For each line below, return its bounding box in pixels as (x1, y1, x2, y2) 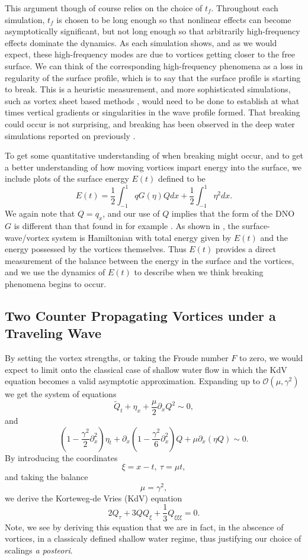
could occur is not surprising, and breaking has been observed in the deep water (5, 117, 295, 130)
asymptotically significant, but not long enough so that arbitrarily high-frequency (5, 25, 300, 37)
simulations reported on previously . (5, 129, 136, 141)
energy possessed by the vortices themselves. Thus (5, 243, 187, 255)
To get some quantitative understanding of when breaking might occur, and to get (5, 149, 303, 162)
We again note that (5, 207, 75, 220)
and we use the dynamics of (5, 266, 105, 278)
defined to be (158, 172, 206, 185)
